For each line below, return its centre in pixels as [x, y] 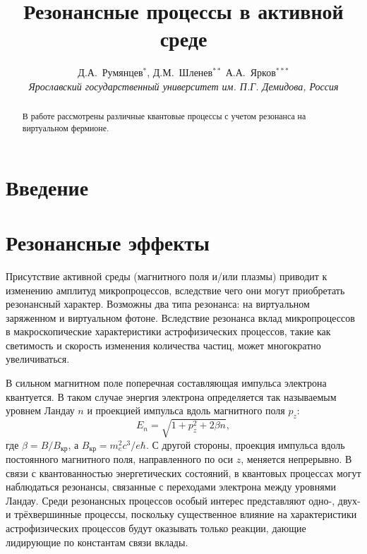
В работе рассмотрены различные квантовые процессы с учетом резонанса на [164, 116]
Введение [47, 187]
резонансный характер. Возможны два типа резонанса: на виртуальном [158, 304]
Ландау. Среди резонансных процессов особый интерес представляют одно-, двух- [183, 500]
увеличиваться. [38, 359]
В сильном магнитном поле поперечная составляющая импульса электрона [166, 383]
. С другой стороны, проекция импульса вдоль [245, 444]
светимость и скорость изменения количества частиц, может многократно [163, 345]
